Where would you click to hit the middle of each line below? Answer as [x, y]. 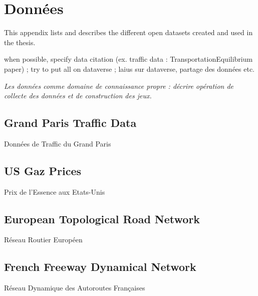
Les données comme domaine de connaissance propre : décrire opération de [119, 86]
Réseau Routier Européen [43, 240]
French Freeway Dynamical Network [100, 267]
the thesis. [20, 42]
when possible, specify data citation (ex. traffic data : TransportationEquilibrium [128, 59]
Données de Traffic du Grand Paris [58, 143]
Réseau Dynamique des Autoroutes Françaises [75, 288]
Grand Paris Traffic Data [70, 123]
